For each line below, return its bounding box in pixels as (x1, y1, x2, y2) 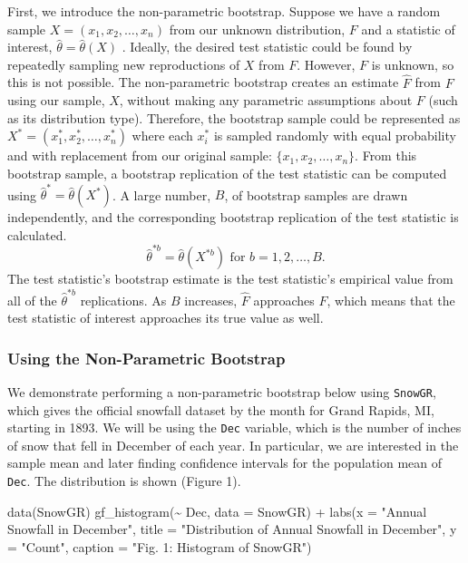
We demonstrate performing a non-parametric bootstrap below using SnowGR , (7, 382, 436, 401)
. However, (297, 54, 356, 73)
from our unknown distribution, (169, 19, 346, 38)
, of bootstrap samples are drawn (224, 185, 408, 204)
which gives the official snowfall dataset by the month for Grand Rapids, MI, (7, 400, 434, 419)
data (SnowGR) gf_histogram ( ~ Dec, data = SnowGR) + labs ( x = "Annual (7, 501, 427, 520)
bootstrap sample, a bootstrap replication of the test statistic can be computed (7, 163, 447, 182)
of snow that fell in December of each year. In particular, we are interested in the (7, 435, 459, 454)
